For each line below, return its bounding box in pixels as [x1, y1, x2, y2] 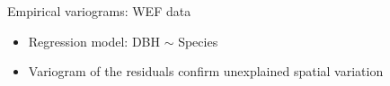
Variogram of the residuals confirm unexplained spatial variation [28, 62, 384, 81]
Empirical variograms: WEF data [7, 2, 191, 20]
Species [178, 31, 218, 50]
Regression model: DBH [28, 31, 160, 50]
